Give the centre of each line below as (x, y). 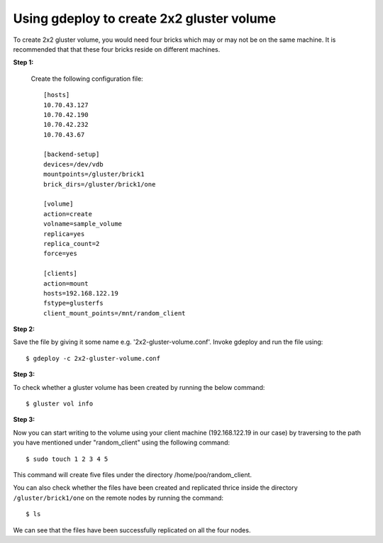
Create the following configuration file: (87, 79)
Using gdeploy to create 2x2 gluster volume (145, 18)
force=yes (60, 254)
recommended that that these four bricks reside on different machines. (117, 49)
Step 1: (23, 62)
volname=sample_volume (83, 224)
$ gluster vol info (60, 404)
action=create (68, 214)
